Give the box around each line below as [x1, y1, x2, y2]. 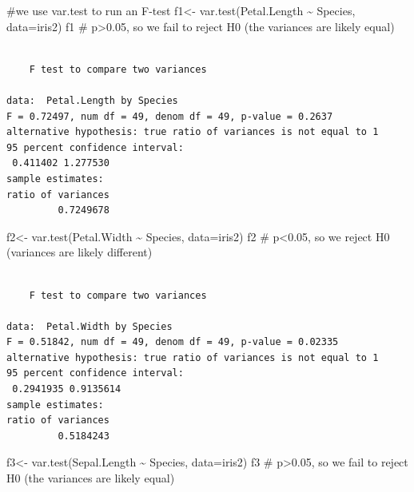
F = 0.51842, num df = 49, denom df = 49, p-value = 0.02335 [6, 336, 339, 348]
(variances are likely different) [6, 244, 153, 260]
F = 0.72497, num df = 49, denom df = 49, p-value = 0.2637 [6, 110, 333, 122]
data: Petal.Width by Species [6, 320, 173, 332]
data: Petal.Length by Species [6, 94, 178, 106]
